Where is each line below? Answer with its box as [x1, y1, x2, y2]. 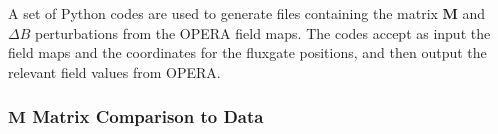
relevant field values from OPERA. [8, 61, 221, 82]
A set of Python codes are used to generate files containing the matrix [8, 3, 438, 23]
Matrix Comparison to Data [32, 104, 264, 129]
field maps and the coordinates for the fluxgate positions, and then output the [8, 42, 487, 63]
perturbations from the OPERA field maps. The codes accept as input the [34, 22, 491, 43]
